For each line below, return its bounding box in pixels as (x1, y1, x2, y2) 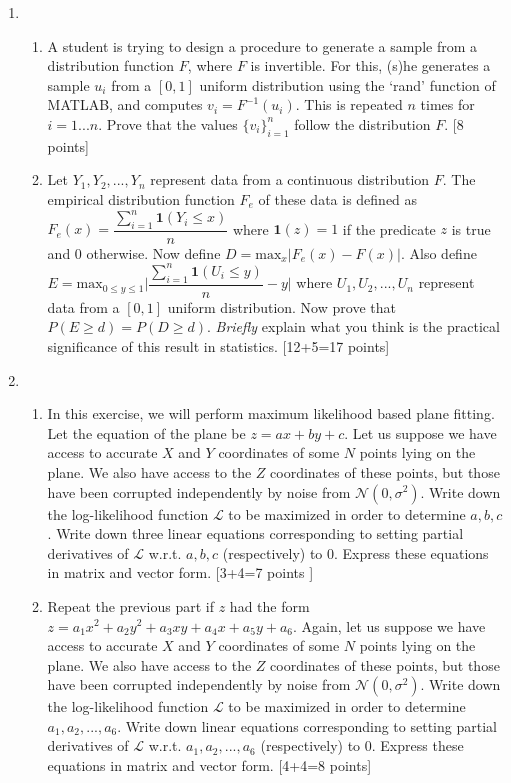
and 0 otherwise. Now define (47, 242, 221, 263)
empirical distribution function (47, 188, 235, 209)
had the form (229, 595, 310, 616)
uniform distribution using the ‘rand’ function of (199, 74, 496, 95)
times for (420, 94, 475, 115)
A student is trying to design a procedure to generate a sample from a (47, 35, 478, 56)
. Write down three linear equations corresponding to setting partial (47, 523, 464, 544)
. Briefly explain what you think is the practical (207, 316, 500, 337)
